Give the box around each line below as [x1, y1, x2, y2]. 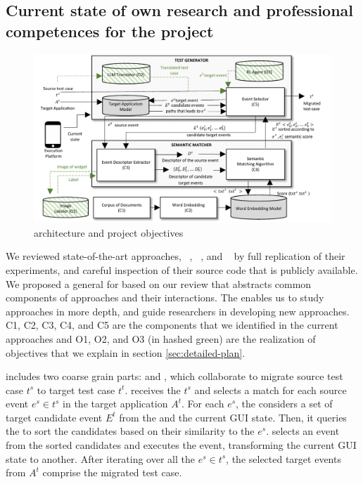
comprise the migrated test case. [42, 465, 182, 480]
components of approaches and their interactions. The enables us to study [6, 290, 324, 305]
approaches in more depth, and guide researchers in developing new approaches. [6, 303, 350, 318]
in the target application [63, 396, 168, 411]
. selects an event [266, 424, 340, 438]
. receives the [125, 382, 181, 397]
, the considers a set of [236, 396, 333, 411]
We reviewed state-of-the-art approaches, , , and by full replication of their [6, 249, 345, 263]
